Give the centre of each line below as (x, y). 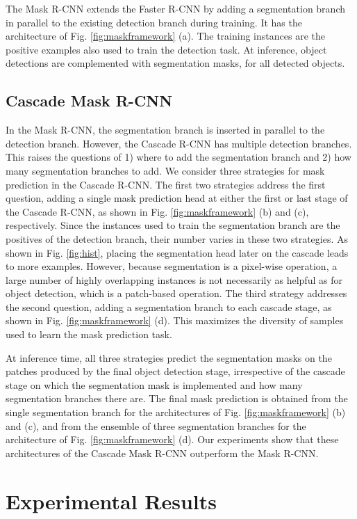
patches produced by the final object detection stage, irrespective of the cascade (175, 371)
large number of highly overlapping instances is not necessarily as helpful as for (174, 279)
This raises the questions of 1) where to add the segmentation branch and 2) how (178, 157)
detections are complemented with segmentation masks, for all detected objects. (175, 63)
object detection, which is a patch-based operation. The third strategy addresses (176, 293)
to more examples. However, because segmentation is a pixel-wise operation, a (172, 266)
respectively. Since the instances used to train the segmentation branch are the (173, 225)
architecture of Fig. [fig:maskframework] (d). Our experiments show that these (172, 439)
